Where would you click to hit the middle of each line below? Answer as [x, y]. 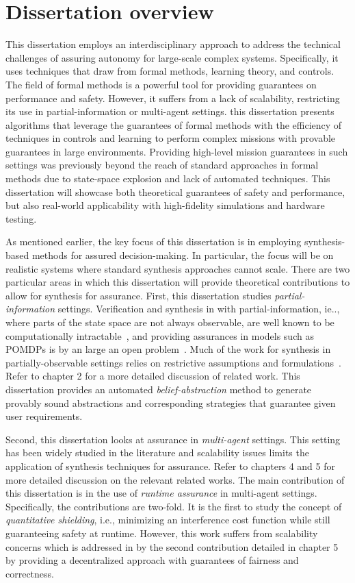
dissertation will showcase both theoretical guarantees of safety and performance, [175, 191]
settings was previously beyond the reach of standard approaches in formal [162, 165]
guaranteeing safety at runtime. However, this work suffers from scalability [162, 533]
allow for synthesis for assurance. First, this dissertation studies [139, 295]
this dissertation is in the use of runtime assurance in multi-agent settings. [161, 493]
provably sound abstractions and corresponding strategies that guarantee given [171, 402]
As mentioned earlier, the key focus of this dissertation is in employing [154, 241]
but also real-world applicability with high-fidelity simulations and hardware [165, 205]
